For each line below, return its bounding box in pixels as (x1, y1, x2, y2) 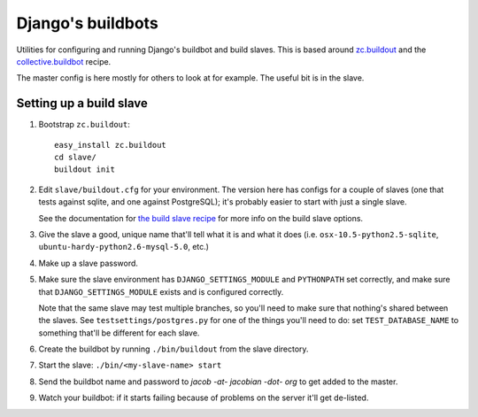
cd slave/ (54, 152, 96, 163)
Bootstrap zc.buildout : (38, 120, 130, 130)
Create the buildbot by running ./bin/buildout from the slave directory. (38, 344, 309, 354)
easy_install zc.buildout (54, 140, 167, 150)
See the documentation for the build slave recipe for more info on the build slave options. (38, 212, 363, 223)
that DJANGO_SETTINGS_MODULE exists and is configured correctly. (38, 286, 284, 297)
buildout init (54, 165, 115, 174)
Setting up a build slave (16, 96, 148, 111)
